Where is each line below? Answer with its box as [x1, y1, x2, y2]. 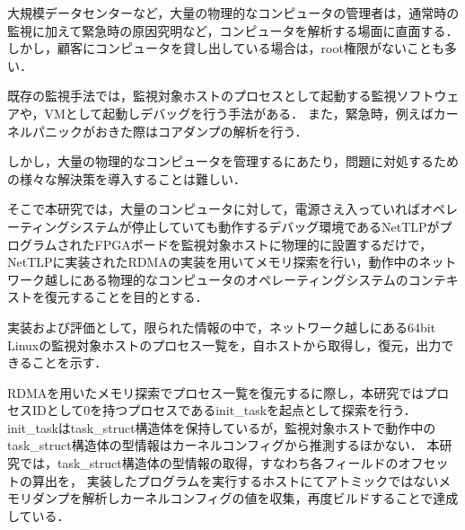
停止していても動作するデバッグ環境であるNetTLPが [131, 216, 440, 235]
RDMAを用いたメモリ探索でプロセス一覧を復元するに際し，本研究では [7, 383, 425, 402]
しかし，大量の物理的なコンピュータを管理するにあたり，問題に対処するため [7, 152, 460, 171]
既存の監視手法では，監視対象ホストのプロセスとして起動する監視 [7, 86, 397, 105]
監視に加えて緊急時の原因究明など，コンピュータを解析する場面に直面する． [7, 21, 459, 40]
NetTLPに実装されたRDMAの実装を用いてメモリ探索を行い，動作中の [7, 252, 419, 271]
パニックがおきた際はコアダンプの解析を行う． [31, 121, 308, 140]
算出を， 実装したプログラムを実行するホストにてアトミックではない [31, 471, 439, 490]
